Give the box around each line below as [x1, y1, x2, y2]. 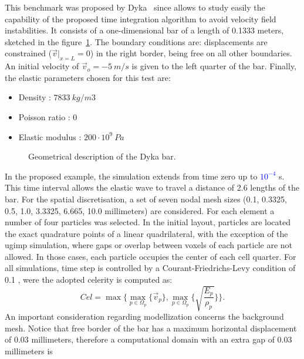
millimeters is [5, 345, 53, 357]
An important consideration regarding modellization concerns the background [5, 310, 284, 323]
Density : [18, 91, 51, 103]
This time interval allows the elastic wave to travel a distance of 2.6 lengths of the [5, 181, 300, 194]
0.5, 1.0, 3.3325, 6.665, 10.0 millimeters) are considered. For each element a [5, 204, 275, 216]
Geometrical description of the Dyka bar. [28, 150, 176, 162]
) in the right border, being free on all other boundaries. [90, 47, 292, 59]
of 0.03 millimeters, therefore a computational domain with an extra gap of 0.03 [5, 333, 292, 346]
